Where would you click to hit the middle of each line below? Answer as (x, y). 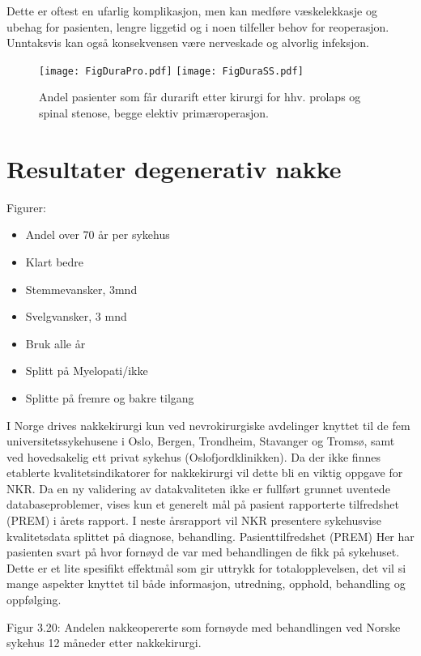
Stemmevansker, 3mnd (81, 289)
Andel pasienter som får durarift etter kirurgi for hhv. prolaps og (200, 97)
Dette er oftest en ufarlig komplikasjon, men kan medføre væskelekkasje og (192, 11)
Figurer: (26, 207)
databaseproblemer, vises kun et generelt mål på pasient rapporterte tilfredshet (203, 504)
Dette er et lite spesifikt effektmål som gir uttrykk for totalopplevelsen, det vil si (206, 567)
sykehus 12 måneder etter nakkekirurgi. (104, 643)
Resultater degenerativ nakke (174, 168)
